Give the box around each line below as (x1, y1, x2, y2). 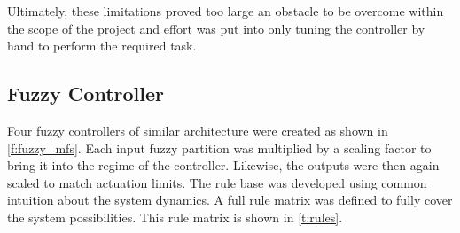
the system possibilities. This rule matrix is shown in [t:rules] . (7, 207, 343, 226)
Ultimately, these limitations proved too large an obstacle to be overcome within (7, 2, 444, 19)
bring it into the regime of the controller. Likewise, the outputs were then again (7, 156, 440, 175)
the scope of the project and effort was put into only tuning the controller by (7, 19, 425, 37)
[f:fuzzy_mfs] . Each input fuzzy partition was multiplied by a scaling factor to (7, 138, 432, 157)
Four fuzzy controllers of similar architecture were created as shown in (7, 120, 388, 139)
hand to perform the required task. (7, 36, 197, 55)
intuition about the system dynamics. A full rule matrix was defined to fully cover (7, 190, 453, 209)
